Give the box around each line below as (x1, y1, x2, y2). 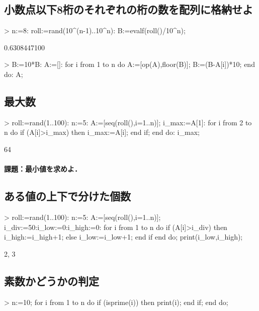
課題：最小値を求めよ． (4, 164, 81, 174)
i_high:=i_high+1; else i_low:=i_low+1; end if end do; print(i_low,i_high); (4, 231, 243, 242)
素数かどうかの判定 (4, 273, 99, 288)
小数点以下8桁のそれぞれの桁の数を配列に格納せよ (4, 2, 253, 17)
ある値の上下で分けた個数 (4, 188, 131, 204)
